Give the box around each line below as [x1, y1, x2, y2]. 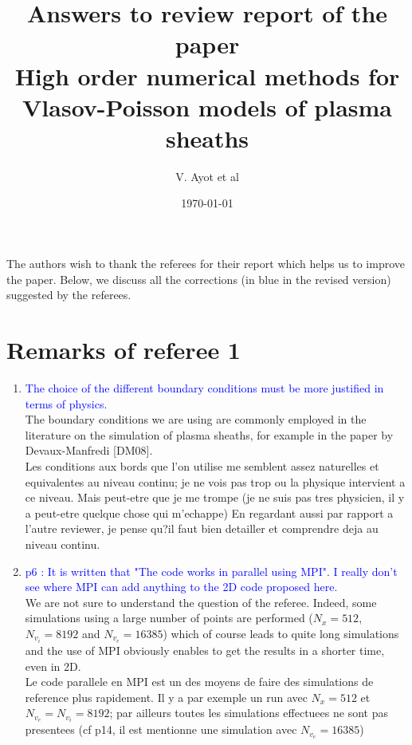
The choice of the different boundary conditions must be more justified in [25, 379, 384, 396]
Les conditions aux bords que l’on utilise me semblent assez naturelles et [25, 457, 379, 474]
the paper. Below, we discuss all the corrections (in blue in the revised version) [6, 270, 391, 287]
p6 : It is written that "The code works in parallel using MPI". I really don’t [25, 562, 398, 579]
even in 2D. [25, 657, 81, 674]
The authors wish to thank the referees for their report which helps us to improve [6, 255, 406, 272]
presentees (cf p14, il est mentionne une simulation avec [25, 721, 297, 738]
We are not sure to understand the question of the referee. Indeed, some [25, 593, 377, 610]
